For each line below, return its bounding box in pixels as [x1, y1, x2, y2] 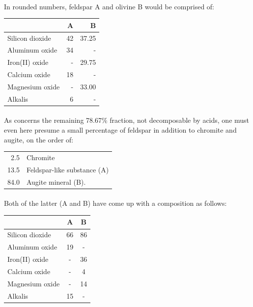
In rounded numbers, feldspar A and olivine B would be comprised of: [4, 1, 215, 11]
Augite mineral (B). [26, 176, 86, 187]
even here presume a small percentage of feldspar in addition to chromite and [4, 125, 237, 135]
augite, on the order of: [4, 134, 74, 144]
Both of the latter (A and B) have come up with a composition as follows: [4, 198, 227, 208]
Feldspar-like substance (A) [26, 164, 109, 174]
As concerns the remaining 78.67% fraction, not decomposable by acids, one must [4, 115, 250, 125]
